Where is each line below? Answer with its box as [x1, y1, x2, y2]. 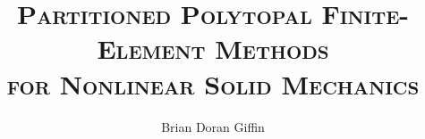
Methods [215, 30, 329, 67]
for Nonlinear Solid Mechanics [6, 65, 420, 102]
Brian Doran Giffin [161, 117, 265, 135]
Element [97, 30, 206, 67]
